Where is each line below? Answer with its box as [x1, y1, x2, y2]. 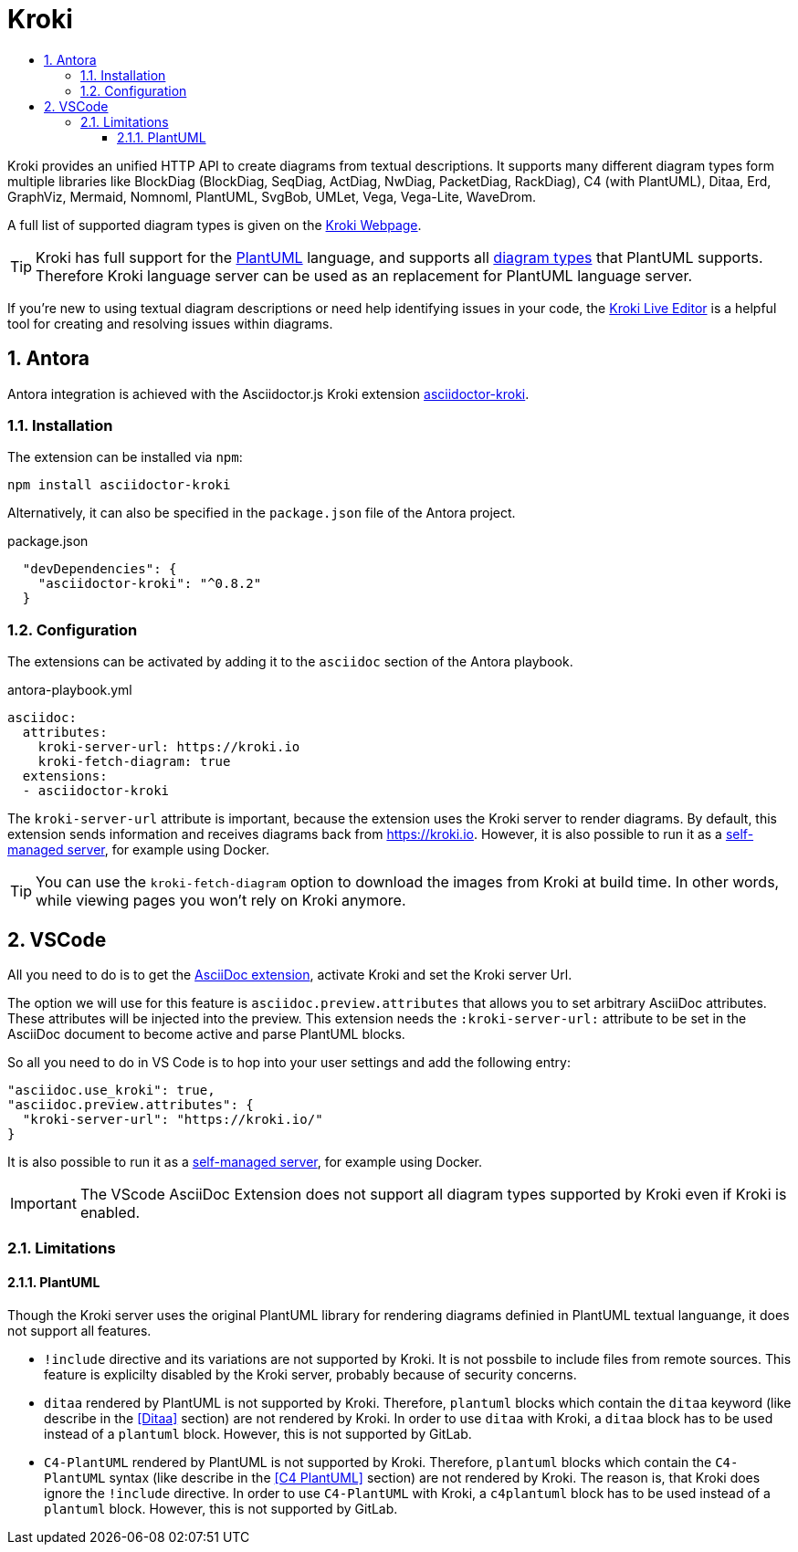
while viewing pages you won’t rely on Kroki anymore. [36, 891, 406, 910]
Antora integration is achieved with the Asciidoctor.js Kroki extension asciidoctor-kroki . [7, 385, 530, 402]
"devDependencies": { [22, 561, 177, 577]
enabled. [79, 1202, 141, 1222]
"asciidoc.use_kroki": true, [7, 1082, 215, 1097]
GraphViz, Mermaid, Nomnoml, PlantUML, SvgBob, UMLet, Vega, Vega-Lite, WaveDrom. [7, 188, 537, 204]
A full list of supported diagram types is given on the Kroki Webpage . [7, 216, 422, 233]
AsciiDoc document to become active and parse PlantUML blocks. [7, 1025, 405, 1042]
